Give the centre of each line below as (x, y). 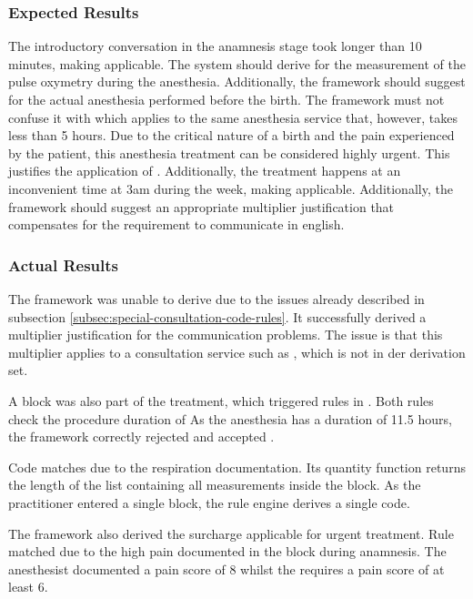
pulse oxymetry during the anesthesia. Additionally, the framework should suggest (237, 81)
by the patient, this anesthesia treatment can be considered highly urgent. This (229, 152)
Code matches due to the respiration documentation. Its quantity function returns (237, 467)
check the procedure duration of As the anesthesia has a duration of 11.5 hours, (230, 418)
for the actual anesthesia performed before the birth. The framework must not (226, 99)
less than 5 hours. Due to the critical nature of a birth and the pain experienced (231, 135)
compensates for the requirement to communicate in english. (176, 224)
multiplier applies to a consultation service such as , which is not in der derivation (237, 352)
